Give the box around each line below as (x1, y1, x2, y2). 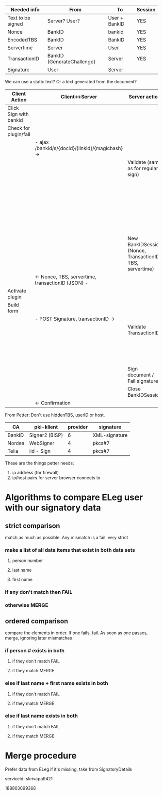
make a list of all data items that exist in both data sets (5, 546, 135, 553)
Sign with (7, 111, 29, 117)
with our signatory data (5, 502, 101, 513)
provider (67, 424, 88, 430)
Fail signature (128, 378, 159, 384)
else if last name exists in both (5, 713, 78, 719)
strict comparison (5, 522, 60, 530)
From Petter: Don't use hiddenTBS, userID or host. (5, 412, 105, 418)
